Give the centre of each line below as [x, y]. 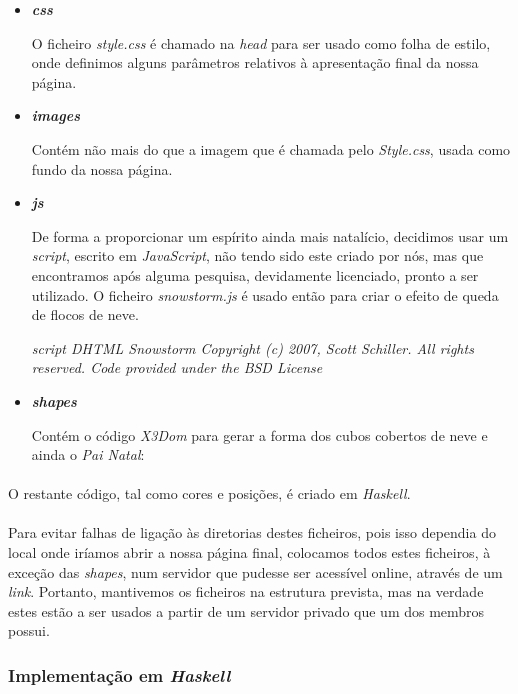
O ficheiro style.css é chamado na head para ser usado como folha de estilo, [261, 42]
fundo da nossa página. [102, 168]
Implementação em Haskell [119, 674]
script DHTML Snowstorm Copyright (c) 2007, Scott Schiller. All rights [252, 347]
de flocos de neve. [85, 314]
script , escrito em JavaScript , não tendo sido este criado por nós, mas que [257, 255]
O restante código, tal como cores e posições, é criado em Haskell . [209, 493]
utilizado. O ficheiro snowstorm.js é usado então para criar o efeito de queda [265, 294]
